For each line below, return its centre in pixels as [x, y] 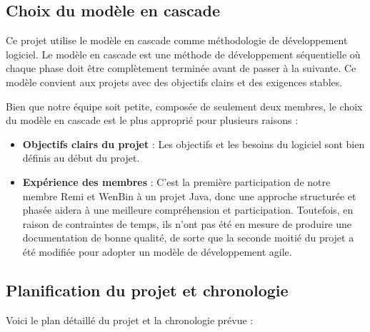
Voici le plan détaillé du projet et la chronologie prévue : [130, 320]
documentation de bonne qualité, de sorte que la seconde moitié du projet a [188, 238]
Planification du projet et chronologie [147, 290]
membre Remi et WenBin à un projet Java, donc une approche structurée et [189, 196]
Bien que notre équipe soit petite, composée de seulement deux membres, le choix [184, 106]
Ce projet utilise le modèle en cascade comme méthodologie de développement [177, 40]
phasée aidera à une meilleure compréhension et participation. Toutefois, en [188, 210]
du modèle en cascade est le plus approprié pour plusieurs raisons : [152, 120]
